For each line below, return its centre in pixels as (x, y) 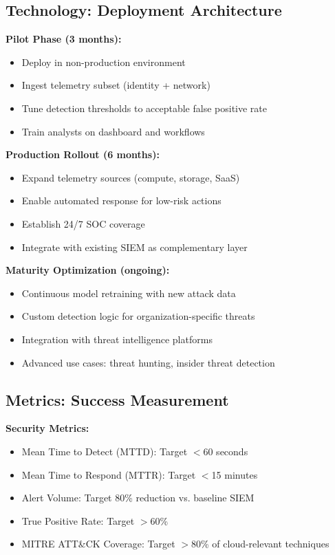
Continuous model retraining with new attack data (129, 293)
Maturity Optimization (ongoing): (88, 270)
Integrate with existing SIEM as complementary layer (134, 247)
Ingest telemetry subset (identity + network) (116, 85)
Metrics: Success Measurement (117, 399)
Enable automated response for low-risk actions (121, 200)
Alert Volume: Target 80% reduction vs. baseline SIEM (138, 498)
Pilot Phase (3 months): (64, 39)
